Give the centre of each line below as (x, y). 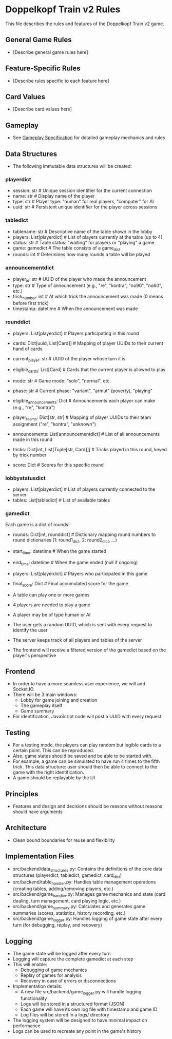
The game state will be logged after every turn (62, 954)
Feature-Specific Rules (43, 69)
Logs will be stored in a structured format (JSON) (72, 1004)
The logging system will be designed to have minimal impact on (80, 1020)
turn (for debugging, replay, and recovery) (58, 925)
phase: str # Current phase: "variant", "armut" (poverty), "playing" (83, 391)
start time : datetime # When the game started (60, 552)
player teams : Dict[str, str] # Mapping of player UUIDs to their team (82, 418)
